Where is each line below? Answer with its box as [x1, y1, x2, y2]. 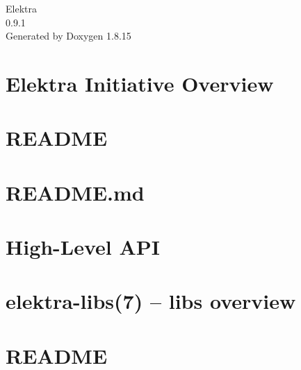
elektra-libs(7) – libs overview [6, 287, 296, 315]
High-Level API [6, 233, 161, 261]
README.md [6, 178, 145, 206]
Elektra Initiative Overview [6, 69, 274, 97]
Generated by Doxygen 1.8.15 [6, 28, 131, 43]
